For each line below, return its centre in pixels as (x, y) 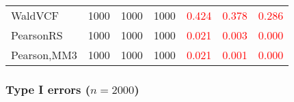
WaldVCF (35, 15)
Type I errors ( (48, 89)
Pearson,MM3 (44, 55)
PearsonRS (37, 35)
